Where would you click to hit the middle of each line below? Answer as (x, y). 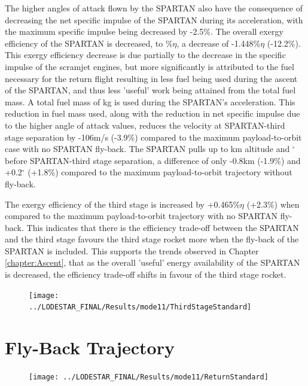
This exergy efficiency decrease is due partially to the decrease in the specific (145, 55)
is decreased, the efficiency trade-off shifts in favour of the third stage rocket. (146, 274)
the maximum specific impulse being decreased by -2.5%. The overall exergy (144, 31)
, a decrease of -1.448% (219, 43)
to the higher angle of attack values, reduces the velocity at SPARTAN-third (145, 125)
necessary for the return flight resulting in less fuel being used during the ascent (151, 78)
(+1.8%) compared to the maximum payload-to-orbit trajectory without (160, 172)
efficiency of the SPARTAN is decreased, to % (89, 43)
